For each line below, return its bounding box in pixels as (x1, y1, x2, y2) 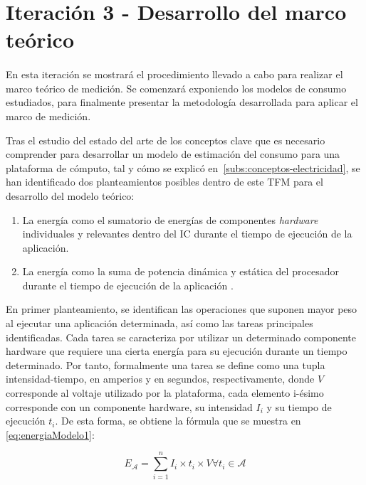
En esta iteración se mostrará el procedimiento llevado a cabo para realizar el (6, 67, 343, 82)
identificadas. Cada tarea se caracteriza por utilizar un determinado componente (6, 329, 356, 344)
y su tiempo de (266, 399, 332, 414)
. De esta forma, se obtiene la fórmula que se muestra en (55, 413, 301, 428)
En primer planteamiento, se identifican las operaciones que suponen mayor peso (6, 302, 357, 316)
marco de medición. (6, 108, 91, 123)
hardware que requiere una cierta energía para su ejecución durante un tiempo (6, 343, 347, 358)
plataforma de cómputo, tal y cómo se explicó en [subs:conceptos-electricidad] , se (6, 160, 360, 175)
